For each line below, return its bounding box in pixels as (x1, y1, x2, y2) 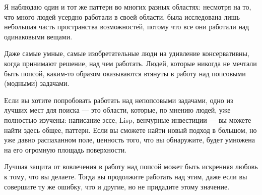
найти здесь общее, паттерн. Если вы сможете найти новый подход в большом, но (4, 124, 257, 135)
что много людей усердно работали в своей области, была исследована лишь (4, 11, 240, 22)
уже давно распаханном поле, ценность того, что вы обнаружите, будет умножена (4, 134, 255, 145)
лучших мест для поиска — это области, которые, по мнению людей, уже (4, 105, 231, 115)
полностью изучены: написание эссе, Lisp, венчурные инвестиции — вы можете (4, 114, 251, 125)
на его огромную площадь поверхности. (4, 144, 127, 155)
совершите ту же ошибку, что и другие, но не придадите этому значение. (4, 181, 230, 191)
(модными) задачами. (4, 78, 70, 88)
